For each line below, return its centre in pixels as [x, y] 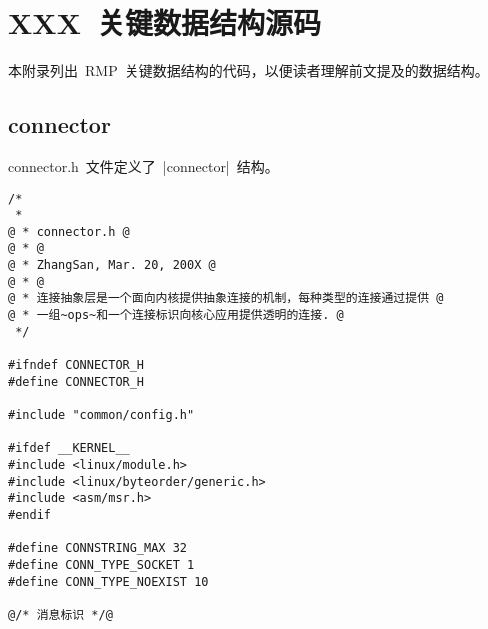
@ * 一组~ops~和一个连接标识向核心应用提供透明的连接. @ [176, 315]
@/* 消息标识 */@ [60, 614]
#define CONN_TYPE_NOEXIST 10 [108, 581]
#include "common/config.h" [101, 415]
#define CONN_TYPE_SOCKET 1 [101, 564]
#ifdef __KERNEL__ [69, 448]
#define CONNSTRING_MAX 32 [97, 548]
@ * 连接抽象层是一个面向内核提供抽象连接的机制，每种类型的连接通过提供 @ [226, 298]
